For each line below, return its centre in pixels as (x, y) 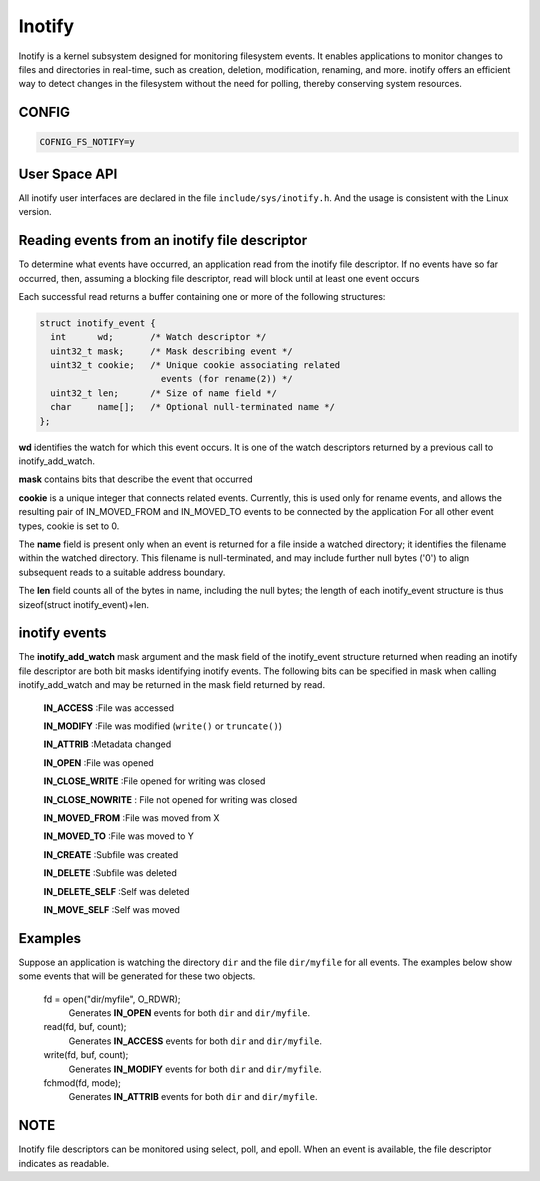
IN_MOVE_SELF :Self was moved (111, 909)
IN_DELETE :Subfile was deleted (110, 873)
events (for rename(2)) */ (227, 379)
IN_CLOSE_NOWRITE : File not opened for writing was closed (170, 799)
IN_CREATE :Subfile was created (111, 854)
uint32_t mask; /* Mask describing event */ (172, 351)
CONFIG (44, 112)
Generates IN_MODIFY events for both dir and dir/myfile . (195, 1069)
